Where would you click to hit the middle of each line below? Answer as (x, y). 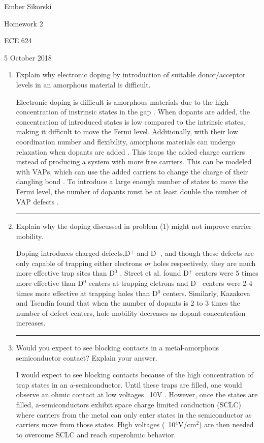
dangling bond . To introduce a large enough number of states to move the (132, 181)
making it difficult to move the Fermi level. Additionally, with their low (127, 131)
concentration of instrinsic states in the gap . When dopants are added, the (133, 112)
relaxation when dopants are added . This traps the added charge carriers (130, 151)
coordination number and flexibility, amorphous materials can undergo (126, 141)
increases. (31, 323)
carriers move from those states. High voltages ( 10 (96, 424)
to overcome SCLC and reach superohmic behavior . (96, 434)
